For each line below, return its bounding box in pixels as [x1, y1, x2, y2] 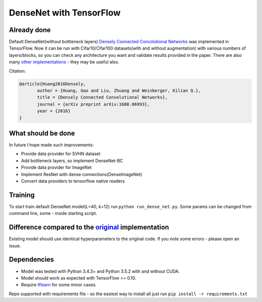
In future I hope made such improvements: [9, 142, 94, 148]
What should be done [9, 129, 75, 137]
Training [9, 191, 35, 199]
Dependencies [9, 255, 54, 264]
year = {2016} [37, 108, 71, 114]
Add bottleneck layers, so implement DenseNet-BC [21, 158, 123, 163]
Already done [9, 26, 51, 34]
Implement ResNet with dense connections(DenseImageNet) [21, 171, 143, 177]
